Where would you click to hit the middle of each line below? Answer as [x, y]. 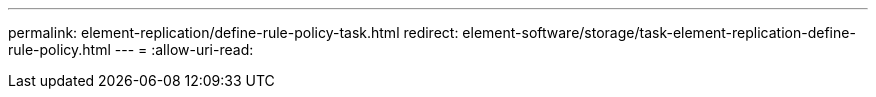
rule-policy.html [59, 49]
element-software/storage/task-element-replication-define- [659, 32]
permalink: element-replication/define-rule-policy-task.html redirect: [233, 32]
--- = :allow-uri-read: [184, 49]
